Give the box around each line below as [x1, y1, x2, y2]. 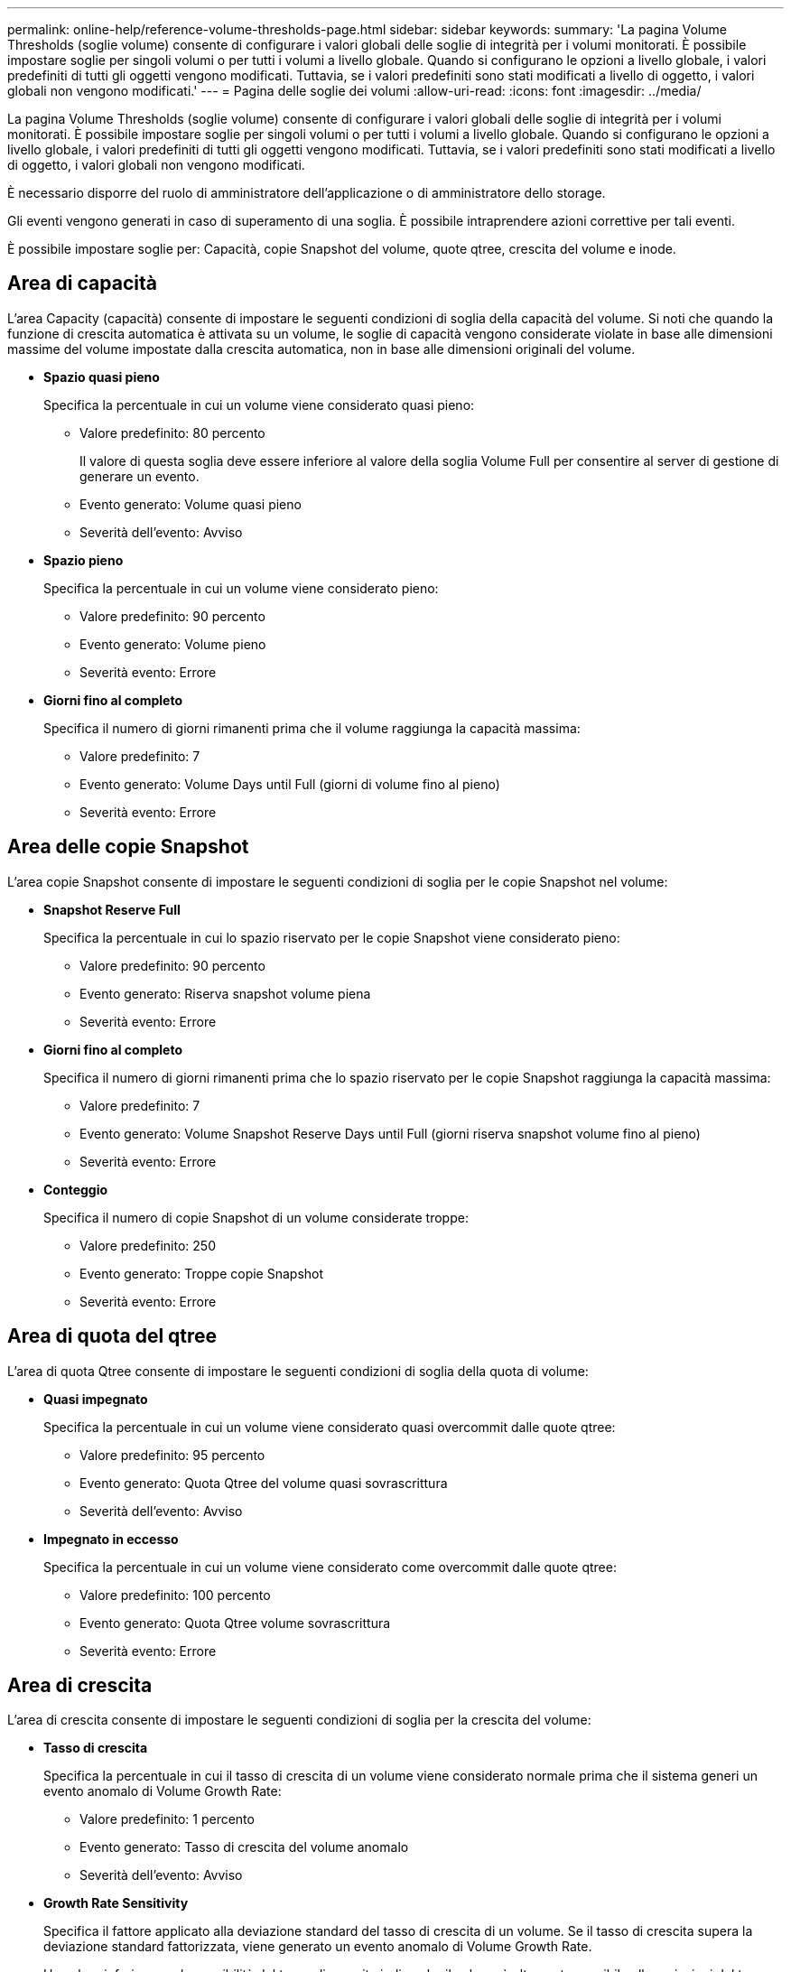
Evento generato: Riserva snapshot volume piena [79, 985, 371, 1001]
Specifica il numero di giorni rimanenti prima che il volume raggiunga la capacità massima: [43, 720, 581, 736]
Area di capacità [7, 272, 157, 295]
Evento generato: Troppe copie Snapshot [79, 1265, 324, 1281]
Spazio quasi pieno [43, 368, 160, 385]
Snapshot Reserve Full [43, 901, 181, 917]
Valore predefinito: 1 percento [79, 1811, 255, 1828]
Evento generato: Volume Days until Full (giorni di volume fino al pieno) [79, 776, 500, 792]
